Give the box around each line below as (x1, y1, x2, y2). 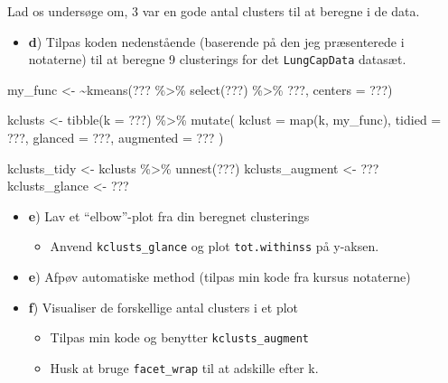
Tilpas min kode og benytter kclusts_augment (50, 328, 309, 347)
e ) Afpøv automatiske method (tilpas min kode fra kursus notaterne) (28, 267, 411, 286)
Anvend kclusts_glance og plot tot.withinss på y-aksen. (50, 237, 379, 256)
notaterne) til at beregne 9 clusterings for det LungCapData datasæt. (28, 50, 406, 69)
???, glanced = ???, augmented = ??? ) (7, 128, 224, 147)
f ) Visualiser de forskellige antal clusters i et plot (28, 297, 299, 316)
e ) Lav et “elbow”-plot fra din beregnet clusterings (28, 206, 310, 225)
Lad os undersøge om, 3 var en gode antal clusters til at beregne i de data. (7, 2, 420, 20)
